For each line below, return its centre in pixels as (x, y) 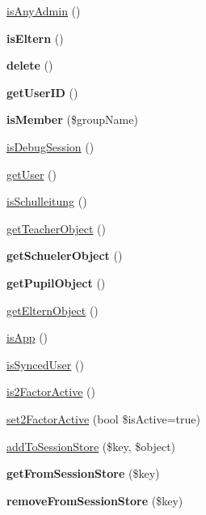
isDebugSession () (50, 146)
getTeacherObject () (56, 228)
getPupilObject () (56, 282)
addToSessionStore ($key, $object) (91, 446)
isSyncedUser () (45, 364)
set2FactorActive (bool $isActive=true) (103, 418)
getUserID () (42, 92)
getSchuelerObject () (65, 255)
